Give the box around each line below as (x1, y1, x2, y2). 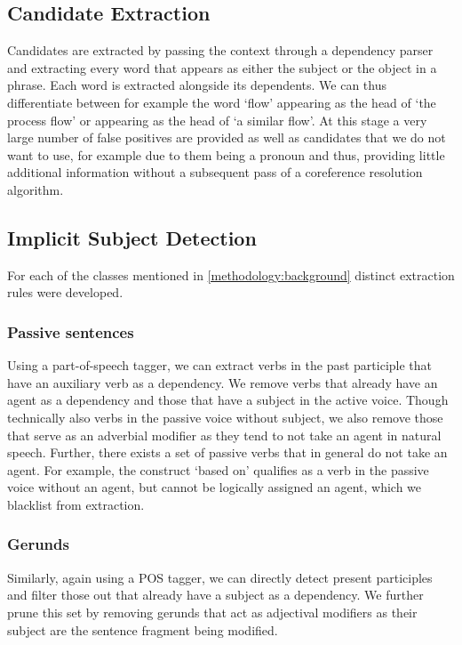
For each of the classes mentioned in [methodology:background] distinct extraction (7, 265, 455, 284)
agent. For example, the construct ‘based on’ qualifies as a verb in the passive (7, 460, 429, 479)
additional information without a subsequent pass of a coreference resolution (7, 163, 423, 181)
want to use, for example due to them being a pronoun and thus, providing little (7, 145, 445, 164)
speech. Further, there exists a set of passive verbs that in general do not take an (7, 443, 448, 462)
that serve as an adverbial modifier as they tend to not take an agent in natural (7, 425, 442, 444)
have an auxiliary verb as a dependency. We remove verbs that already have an (7, 373, 438, 391)
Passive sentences (7, 320, 134, 343)
